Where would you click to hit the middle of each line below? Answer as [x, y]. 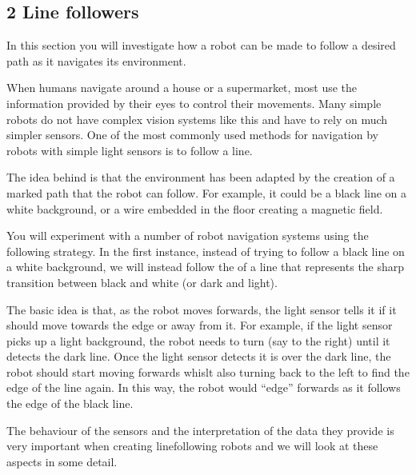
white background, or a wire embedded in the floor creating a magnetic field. [195, 208]
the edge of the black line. [70, 403]
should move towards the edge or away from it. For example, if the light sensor [200, 325]
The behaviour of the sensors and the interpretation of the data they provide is [200, 430]
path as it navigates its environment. [96, 60]
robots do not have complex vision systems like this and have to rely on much [197, 119]
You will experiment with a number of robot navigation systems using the [188, 236]
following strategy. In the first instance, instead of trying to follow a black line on [206, 251]
